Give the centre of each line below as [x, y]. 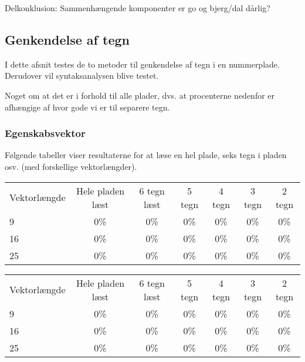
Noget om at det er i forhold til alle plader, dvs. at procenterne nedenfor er [140, 95]
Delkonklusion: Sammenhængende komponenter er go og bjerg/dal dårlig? [138, 8]
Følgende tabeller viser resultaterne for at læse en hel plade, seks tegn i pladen [146, 155]
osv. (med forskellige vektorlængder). [71, 166]
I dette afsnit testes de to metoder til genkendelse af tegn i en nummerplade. [142, 64]
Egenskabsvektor [45, 133]
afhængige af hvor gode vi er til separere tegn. [87, 107]
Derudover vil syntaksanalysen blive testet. [82, 76]
